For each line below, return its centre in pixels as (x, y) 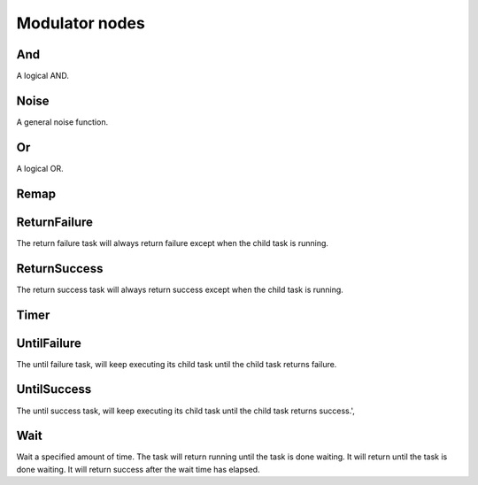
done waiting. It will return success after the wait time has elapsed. (138, 469)
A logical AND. (43, 76)
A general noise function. (62, 122)
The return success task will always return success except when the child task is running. (180, 289)
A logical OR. (40, 168)
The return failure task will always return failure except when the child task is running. (173, 242)
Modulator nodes (81, 23)
